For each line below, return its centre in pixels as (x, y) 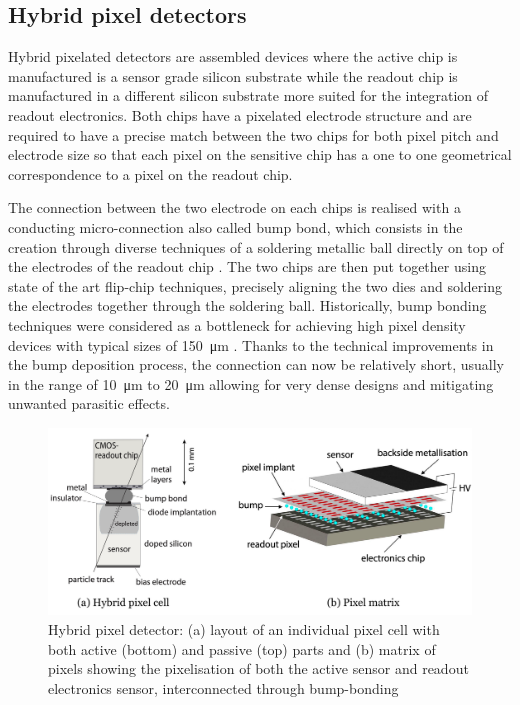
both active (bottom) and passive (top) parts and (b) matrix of (242, 648)
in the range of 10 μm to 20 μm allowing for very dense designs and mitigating (251, 383)
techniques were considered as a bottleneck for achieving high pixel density (237, 324)
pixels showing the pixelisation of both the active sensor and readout (258, 668)
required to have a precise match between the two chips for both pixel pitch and (253, 134)
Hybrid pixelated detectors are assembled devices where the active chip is (233, 56)
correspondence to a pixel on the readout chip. (150, 173)
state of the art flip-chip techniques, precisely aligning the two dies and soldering (255, 285)
